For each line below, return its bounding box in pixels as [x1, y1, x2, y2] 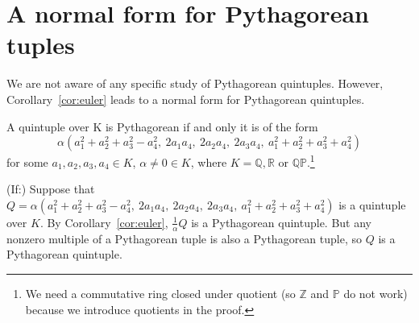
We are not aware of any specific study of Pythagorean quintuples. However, [6, 75, 384, 92]
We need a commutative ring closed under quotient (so [25, 284, 296, 301]
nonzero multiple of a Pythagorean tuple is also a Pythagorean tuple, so [6, 230, 362, 246]
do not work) [343, 284, 408, 301]
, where [190, 153, 227, 170]
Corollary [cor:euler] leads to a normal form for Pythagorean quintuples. [6, 90, 365, 107]
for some [6, 153, 48, 170]
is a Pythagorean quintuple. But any [191, 213, 371, 230]
